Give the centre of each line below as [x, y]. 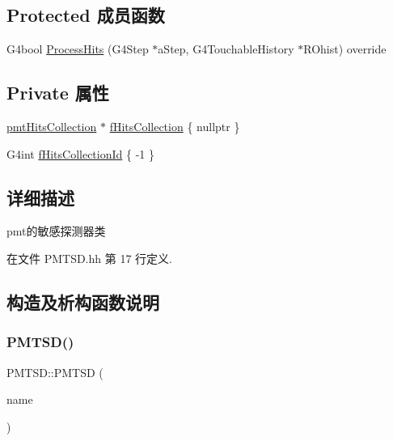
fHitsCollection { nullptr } [175, 126]
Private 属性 [58, 93]
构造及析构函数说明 [83, 301]
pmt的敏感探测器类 [56, 231]
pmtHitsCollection [52, 126]
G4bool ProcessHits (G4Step [78, 49]
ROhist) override [345, 49]
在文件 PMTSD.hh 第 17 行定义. [89, 258]
